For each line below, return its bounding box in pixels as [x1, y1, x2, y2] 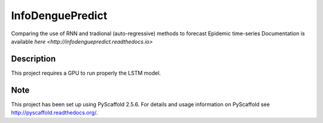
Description [11, 54, 56, 64]
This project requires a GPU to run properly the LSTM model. [11, 69, 161, 76]
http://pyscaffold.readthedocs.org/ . [11, 109, 98, 116]
